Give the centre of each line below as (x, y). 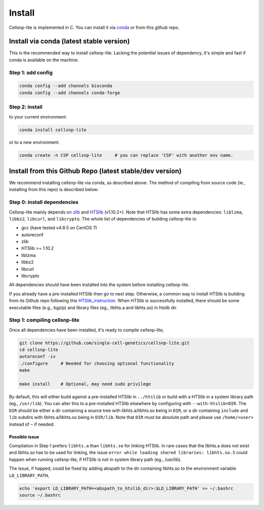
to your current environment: (38, 117)
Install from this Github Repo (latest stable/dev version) (95, 171)
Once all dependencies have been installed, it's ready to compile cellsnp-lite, (87, 330)
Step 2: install (26, 107)
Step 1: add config (31, 73)
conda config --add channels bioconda (66, 86)
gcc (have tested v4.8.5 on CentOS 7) (59, 228)
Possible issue (24, 437)
